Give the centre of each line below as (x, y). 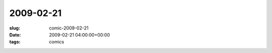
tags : (15, 42)
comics (57, 42)
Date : (15, 34)
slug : (15, 28)
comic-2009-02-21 (69, 28)
